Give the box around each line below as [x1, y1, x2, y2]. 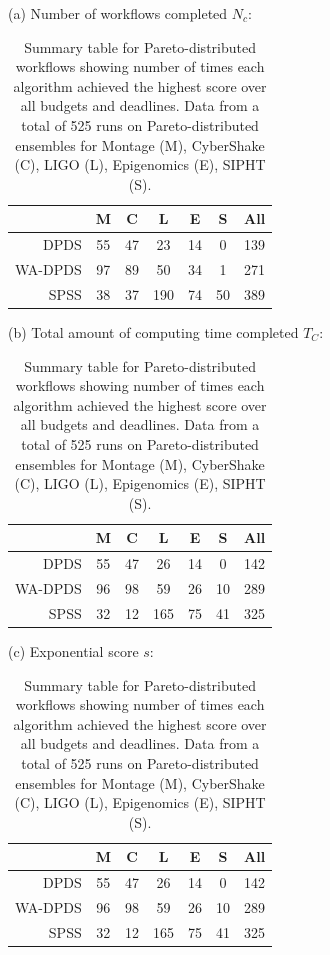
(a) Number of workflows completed [8, 3, 228, 23]
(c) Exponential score [8, 640, 139, 661]
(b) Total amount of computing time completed [8, 321, 299, 342]
